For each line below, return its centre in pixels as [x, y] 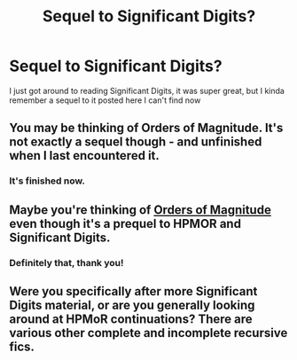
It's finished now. [47, 181]
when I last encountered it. [84, 156]
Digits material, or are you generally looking [132, 305]
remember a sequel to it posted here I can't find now [105, 100]
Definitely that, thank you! [66, 262]
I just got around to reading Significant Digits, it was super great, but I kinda [147, 90]
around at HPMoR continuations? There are [131, 319]
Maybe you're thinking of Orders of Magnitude [141, 210]
